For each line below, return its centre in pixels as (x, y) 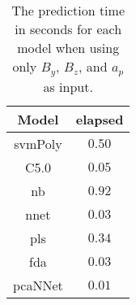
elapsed (100, 119)
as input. (68, 86)
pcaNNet (38, 285)
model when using (68, 48)
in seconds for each (68, 29)
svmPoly (38, 143)
